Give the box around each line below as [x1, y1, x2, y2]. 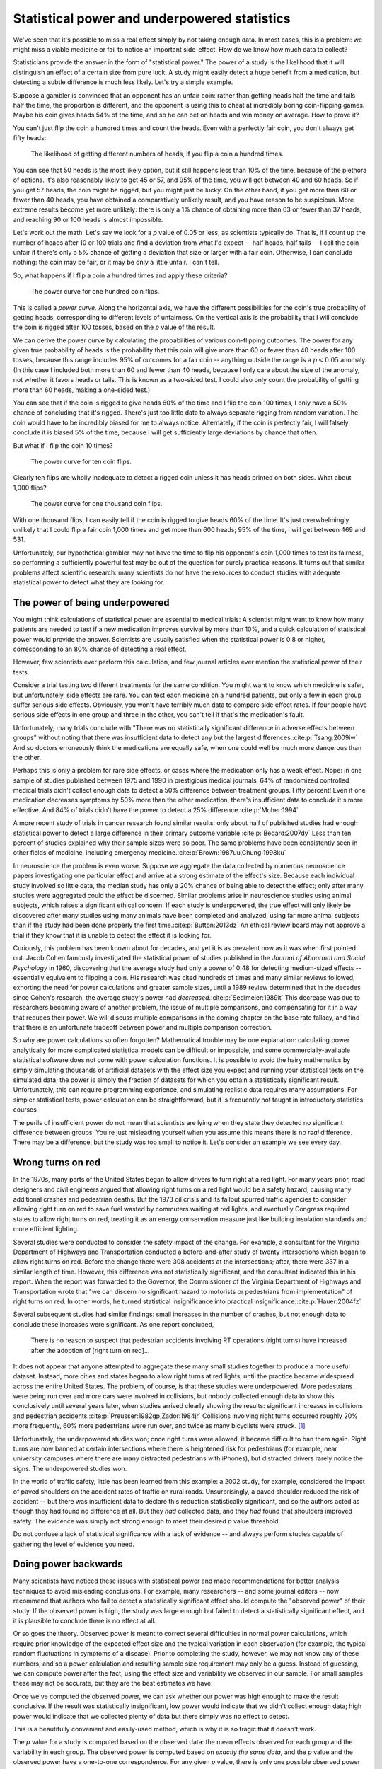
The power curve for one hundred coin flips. [30, 287, 160, 296]
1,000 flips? [13, 483, 47, 492]
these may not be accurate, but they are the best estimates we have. [13, 1679, 214, 1688]
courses [13, 1105, 37, 1114]
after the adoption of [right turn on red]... [30, 1346, 150, 1354]
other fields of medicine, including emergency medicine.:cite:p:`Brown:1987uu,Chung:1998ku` [13, 848, 286, 857]
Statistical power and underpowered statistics [13, 11, 291, 26]
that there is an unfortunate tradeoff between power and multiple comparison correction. [13, 1023, 272, 1032]
